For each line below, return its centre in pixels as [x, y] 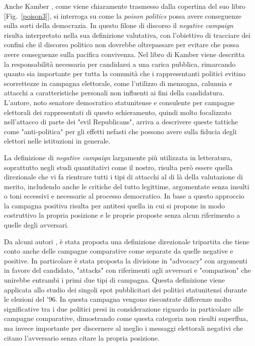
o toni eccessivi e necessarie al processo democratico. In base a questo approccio [124, 196]
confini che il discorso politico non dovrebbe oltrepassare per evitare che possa [122, 44]
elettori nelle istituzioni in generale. [57, 141]
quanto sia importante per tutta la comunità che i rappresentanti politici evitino [125, 73]
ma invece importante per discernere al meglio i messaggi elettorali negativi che [124, 328]
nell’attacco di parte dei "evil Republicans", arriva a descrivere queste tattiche [121, 122]
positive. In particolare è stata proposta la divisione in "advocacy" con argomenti [126, 260]
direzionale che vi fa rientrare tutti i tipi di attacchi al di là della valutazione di [124, 177]
